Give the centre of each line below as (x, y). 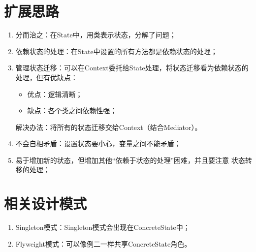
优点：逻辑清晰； (55, 94)
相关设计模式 (46, 204)
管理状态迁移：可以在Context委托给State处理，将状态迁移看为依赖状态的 (132, 68)
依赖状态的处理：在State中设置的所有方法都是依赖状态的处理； (116, 51)
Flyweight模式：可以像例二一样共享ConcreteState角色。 (103, 243)
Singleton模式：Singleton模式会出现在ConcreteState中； (103, 227)
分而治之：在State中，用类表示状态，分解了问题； (96, 35)
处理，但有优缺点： (47, 77)
